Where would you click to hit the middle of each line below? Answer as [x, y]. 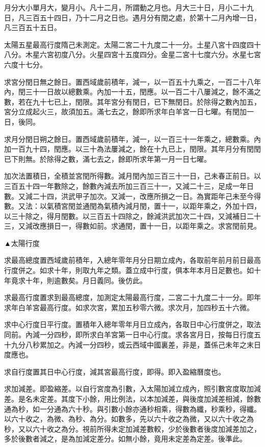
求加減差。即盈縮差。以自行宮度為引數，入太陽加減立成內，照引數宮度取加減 [132, 389]
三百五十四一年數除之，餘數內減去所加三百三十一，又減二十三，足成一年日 [129, 185]
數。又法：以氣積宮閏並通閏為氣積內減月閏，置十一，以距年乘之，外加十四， [132, 206]
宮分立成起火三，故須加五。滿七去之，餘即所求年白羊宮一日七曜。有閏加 [125, 111]
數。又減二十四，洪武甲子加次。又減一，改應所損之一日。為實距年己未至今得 [132, 196]
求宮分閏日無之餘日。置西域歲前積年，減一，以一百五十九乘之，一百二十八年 [132, 81]
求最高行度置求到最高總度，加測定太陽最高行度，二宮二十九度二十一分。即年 [132, 297]
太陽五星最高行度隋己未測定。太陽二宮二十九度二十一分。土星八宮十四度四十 [132, 44]
